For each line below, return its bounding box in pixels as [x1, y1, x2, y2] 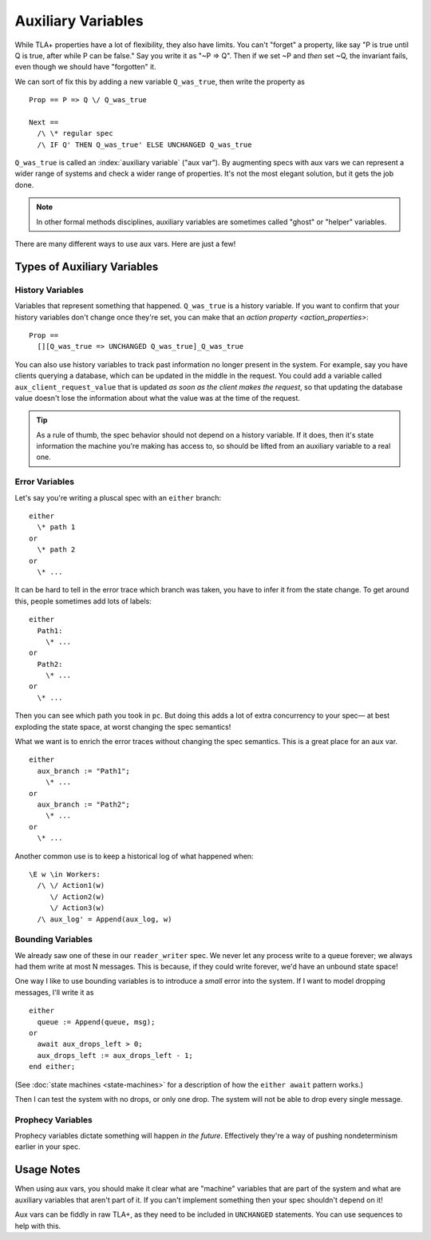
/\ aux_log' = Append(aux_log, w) [37, 914, 172, 924]
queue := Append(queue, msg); [37, 1017, 156, 1026]
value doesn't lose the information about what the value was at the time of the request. [14, 393, 301, 402]
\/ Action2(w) [49, 892, 105, 901]
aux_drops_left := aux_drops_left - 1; [37, 1051, 193, 1060]
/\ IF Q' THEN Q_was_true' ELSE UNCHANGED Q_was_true [37, 140, 252, 149]
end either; [29, 1062, 76, 1072]
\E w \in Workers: [29, 870, 101, 878]
